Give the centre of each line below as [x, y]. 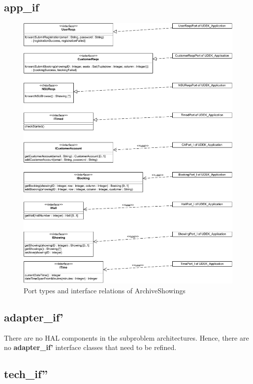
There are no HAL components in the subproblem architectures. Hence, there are [126, 337]
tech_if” [26, 374]
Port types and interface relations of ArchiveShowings [105, 290]
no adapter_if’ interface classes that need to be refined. [90, 347]
